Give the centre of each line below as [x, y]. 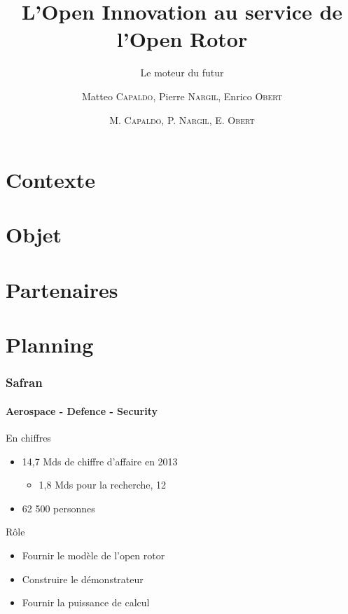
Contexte [50, 180]
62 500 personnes [58, 508]
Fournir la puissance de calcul [86, 602]
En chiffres [28, 438]
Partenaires [62, 289]
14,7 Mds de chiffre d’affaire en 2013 [100, 461]
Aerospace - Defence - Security [82, 410]
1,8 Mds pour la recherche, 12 [103, 485]
